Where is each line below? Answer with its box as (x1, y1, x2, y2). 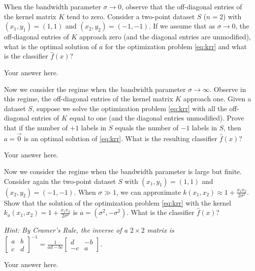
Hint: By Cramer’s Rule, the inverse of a (4, 225, 128, 235)
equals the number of (115, 122, 179, 132)
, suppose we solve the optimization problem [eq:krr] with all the (32, 103, 227, 113)
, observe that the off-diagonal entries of (121, 1, 242, 11)
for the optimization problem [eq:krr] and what (105, 41, 247, 51)
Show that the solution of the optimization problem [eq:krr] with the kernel (4, 197, 231, 208)
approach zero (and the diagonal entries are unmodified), (79, 31, 251, 42)
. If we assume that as (149, 21, 215, 31)
